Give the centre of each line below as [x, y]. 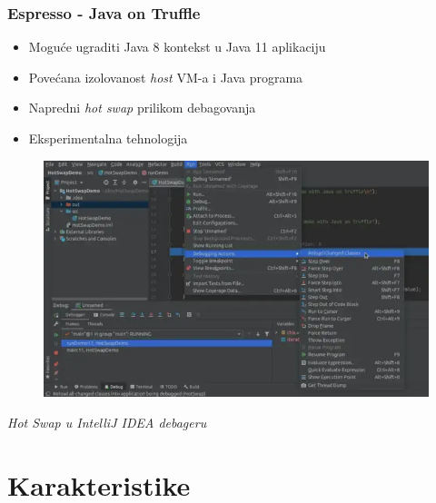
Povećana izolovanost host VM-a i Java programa [166, 77]
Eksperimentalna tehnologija [108, 138]
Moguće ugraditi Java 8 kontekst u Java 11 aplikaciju [177, 47]
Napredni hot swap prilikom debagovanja [142, 108]
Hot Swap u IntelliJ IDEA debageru [107, 423]
